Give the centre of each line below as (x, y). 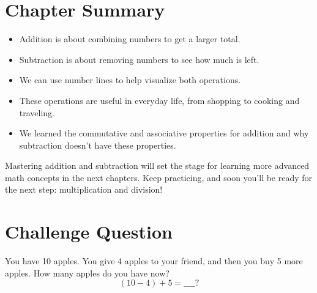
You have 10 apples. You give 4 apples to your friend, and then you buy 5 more (154, 261)
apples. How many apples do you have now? (87, 273)
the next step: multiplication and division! (84, 189)
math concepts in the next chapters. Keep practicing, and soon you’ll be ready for (159, 177)
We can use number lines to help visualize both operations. (130, 80)
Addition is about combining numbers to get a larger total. (130, 39)
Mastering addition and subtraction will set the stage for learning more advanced (157, 165)
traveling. (37, 112)
